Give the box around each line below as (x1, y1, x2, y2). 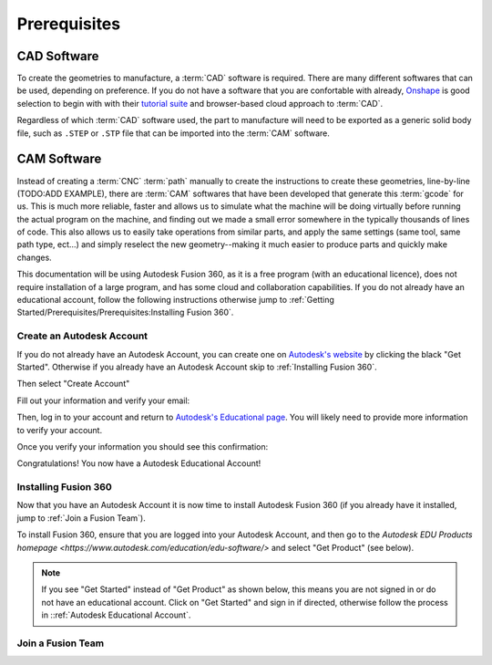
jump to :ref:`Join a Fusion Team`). (16, 512, 146, 524)
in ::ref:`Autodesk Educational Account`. (41, 609, 191, 620)
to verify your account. (16, 424, 103, 435)
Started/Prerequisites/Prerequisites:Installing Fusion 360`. (16, 307, 234, 318)
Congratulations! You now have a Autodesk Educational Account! (16, 458, 261, 469)
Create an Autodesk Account (16, 329, 149, 342)
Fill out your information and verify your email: (16, 395, 190, 406)
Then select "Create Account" (16, 379, 130, 390)
